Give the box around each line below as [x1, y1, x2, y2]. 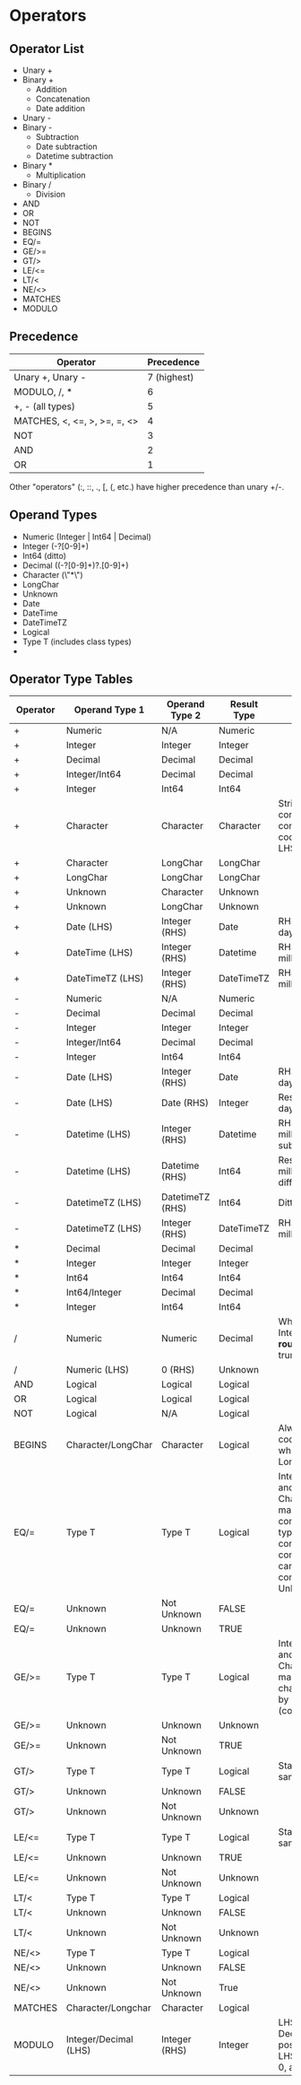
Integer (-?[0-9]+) [21, 540, 90, 552]
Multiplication [35, 170, 87, 180]
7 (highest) [147, 371, 194, 383]
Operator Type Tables [9, 672, 133, 687]
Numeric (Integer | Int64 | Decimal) [21, 531, 152, 542]
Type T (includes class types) [21, 636, 132, 647]
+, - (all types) [13, 400, 76, 413]
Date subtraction [35, 141, 98, 152]
